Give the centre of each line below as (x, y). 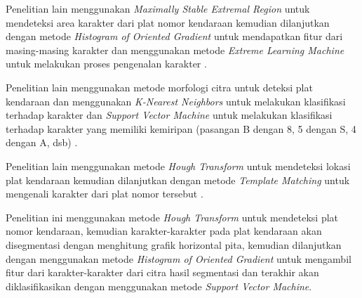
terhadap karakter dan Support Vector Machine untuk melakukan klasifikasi (169, 115)
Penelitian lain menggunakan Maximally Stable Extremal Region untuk (158, 8)
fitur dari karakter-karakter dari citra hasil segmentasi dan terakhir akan (162, 272)
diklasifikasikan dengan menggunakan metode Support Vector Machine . (159, 286)
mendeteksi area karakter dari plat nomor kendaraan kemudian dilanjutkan (168, 22)
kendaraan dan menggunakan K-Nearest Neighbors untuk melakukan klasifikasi (176, 101)
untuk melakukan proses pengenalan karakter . (106, 64)
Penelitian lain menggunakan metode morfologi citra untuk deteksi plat (159, 87)
